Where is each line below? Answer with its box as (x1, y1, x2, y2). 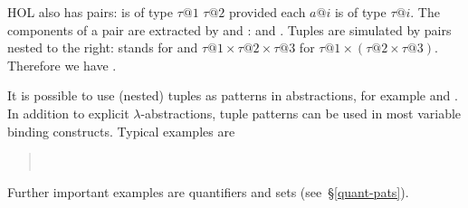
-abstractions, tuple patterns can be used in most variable (140, 103, 462, 122)
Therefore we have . (7, 55, 117, 74)
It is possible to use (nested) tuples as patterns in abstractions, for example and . (7, 86, 458, 105)
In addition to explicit (7, 103, 129, 122)
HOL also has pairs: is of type (7, 3, 173, 21)
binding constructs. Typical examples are (7, 121, 235, 140)
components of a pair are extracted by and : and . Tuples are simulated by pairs (7, 20, 452, 39)
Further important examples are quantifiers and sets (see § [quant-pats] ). (7, 182, 409, 201)
